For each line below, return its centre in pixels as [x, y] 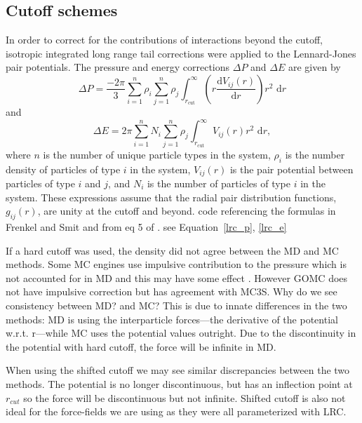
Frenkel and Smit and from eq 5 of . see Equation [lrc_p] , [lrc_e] [146, 226]
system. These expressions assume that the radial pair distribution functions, [171, 197]
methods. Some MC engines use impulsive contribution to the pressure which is [176, 264]
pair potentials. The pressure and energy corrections [118, 67]
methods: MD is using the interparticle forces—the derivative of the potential [172, 319]
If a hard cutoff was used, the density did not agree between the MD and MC [172, 250]
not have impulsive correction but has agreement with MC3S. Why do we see [172, 291]
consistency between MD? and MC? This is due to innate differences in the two [176, 305]
